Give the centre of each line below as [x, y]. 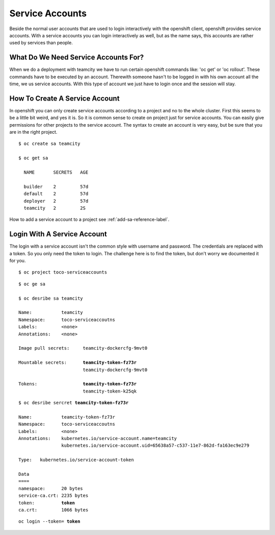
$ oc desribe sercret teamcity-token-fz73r [74, 403]
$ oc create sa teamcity [49, 144]
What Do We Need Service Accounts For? [77, 57]
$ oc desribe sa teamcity [51, 298]
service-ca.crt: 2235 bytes [53, 496]
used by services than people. [41, 43]
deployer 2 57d [56, 201]
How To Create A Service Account [64, 98]
